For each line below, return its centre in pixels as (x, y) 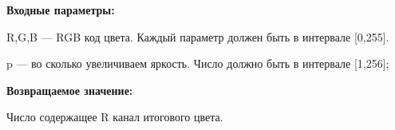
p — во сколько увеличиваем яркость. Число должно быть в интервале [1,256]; (198, 63)
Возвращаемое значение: (70, 90)
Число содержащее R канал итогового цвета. (115, 117)
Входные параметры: (61, 10)
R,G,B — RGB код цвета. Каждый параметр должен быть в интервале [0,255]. (198, 36)
